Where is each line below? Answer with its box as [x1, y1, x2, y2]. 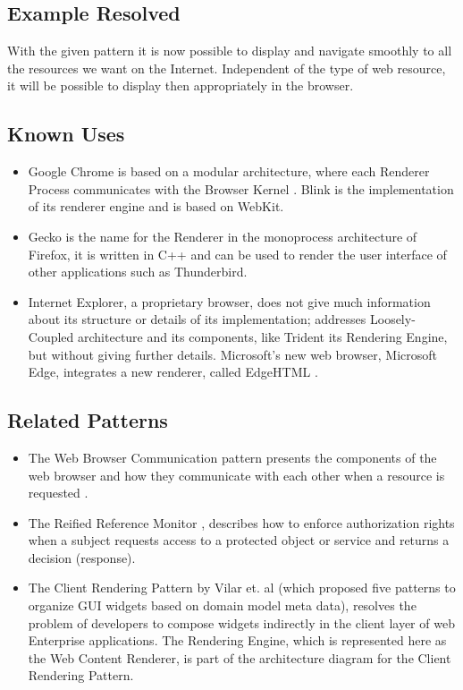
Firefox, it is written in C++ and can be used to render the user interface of [28, 244, 447, 263]
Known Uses [7, 120, 125, 148]
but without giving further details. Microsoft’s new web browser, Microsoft [28, 345, 438, 363]
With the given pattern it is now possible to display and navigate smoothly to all [7, 41, 452, 60]
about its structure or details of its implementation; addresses [28, 310, 366, 328]
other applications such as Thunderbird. [28, 262, 248, 281]
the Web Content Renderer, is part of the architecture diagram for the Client [28, 648, 451, 667]
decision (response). [28, 548, 136, 566]
